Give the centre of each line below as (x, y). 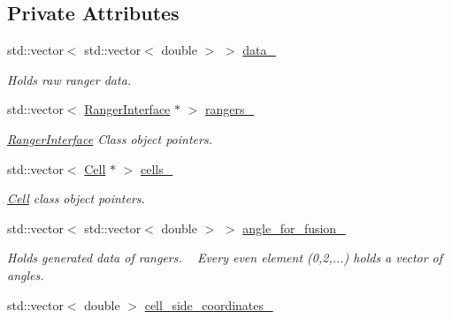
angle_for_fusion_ (294, 228)
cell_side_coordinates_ (209, 304)
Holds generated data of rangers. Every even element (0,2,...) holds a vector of (225, 258)
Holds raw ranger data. (69, 79)
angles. (26, 274)
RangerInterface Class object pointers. (110, 138)
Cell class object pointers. (76, 198)
